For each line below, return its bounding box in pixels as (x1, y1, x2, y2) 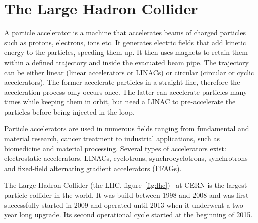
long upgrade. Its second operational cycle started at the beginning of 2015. (19, 209, 253, 220)
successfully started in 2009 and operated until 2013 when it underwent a (4, 199, 230, 210)
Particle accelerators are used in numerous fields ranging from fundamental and (4, 123, 249, 134)
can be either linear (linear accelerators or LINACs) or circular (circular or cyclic (4, 67, 254, 77)
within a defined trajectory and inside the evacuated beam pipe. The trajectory (4, 57, 249, 67)
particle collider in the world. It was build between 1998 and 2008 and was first (4, 190, 249, 200)
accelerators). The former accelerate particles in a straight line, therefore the (4, 77, 240, 87)
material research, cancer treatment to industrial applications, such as (4, 133, 220, 144)
